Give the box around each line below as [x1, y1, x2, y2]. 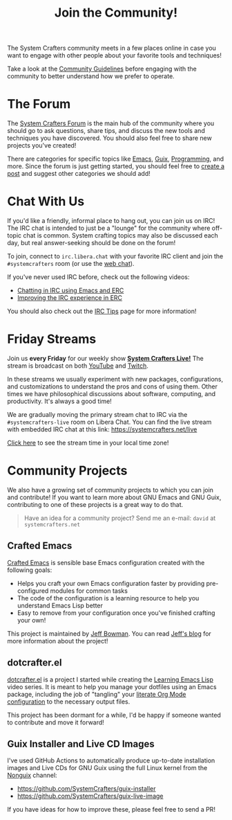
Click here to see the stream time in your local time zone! [7, 438, 169, 447]
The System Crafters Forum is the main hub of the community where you [7, 119, 215, 127]
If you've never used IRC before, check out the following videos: [7, 273, 190, 281]
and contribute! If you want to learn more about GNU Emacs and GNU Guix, [7, 493, 222, 501]
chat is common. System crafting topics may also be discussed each [23, 231, 219, 240]
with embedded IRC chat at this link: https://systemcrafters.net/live [7, 425, 197, 434]
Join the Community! [54, 5, 178, 21]
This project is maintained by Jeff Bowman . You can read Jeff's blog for [7, 629, 212, 638]
